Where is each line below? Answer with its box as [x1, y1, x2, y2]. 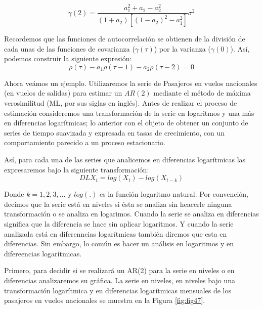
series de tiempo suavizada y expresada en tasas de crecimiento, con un [4, 127, 225, 138]
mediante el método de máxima [153, 87, 251, 98]
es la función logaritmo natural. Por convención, [99, 189, 248, 199]
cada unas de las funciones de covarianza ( [4, 43, 135, 54]
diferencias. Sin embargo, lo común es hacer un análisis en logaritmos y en [4, 238, 234, 249]
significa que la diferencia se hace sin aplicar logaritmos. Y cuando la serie [4, 218, 234, 229]
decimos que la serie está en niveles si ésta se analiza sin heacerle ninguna [4, 198, 232, 209]
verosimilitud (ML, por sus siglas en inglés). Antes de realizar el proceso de [4, 98, 237, 108]
